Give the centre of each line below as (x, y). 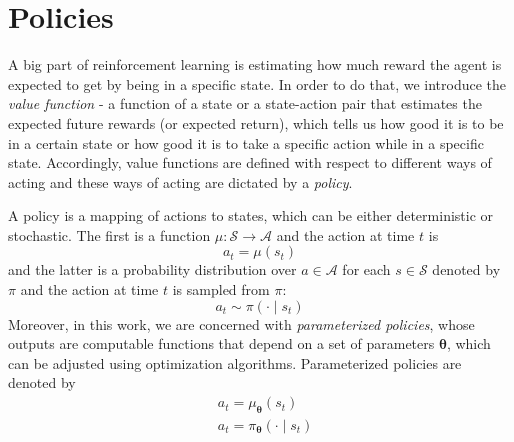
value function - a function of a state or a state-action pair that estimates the (245, 103)
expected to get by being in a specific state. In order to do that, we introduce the (257, 83)
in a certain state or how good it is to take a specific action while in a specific (246, 142)
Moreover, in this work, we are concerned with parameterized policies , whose (241, 323)
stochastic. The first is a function (109, 234)
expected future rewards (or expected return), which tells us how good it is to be (256, 122)
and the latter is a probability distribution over (152, 269)
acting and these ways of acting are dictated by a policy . (180, 181)
